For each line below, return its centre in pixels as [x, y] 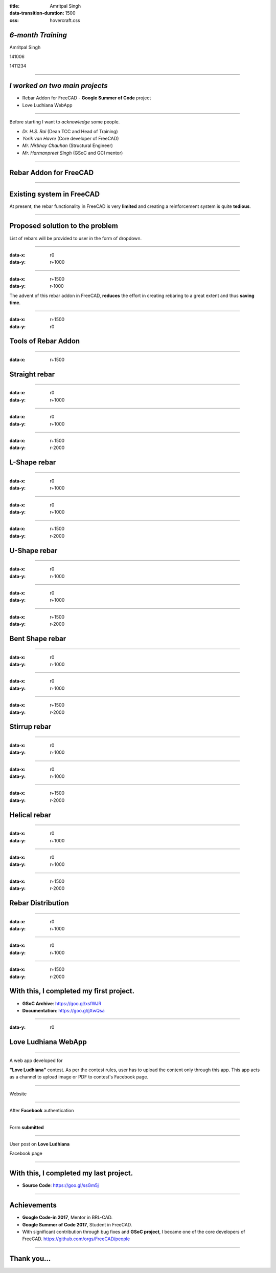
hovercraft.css [65, 20]
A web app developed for [36, 1060]
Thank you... [30, 1259]
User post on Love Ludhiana [40, 1144]
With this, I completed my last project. [71, 1173]
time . [15, 303]
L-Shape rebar [33, 463]
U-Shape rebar [33, 550]
